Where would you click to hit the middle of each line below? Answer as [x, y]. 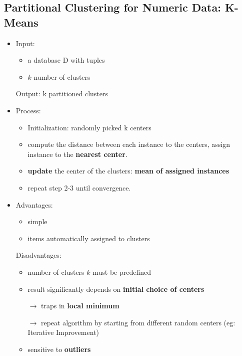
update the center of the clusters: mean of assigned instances [128, 171]
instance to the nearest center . [77, 154]
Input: [25, 43]
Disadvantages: [38, 255]
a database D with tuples [66, 60]
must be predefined [122, 272]
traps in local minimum [80, 306]
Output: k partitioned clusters [62, 94]
